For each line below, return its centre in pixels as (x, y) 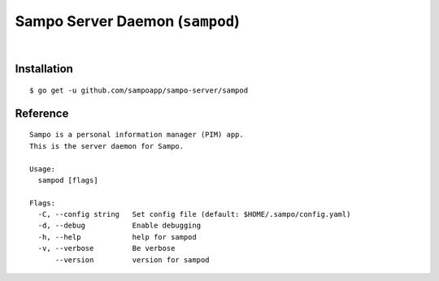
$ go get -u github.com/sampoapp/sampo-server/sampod (139, 90)
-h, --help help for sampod (117, 237)
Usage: (43, 169)
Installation (44, 69)
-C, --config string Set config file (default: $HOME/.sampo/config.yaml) (194, 214)
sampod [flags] (68, 180)
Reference (42, 113)
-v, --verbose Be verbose (106, 249)
